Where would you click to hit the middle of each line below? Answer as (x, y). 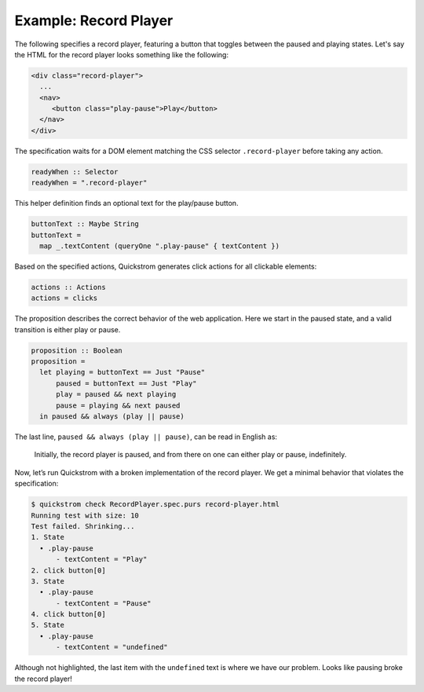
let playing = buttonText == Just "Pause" (122, 372)
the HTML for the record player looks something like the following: (122, 54)
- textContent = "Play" (102, 559)
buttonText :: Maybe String (85, 224)
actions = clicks (64, 298)
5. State (48, 625)
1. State (48, 537)
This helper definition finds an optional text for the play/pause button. (126, 203)
